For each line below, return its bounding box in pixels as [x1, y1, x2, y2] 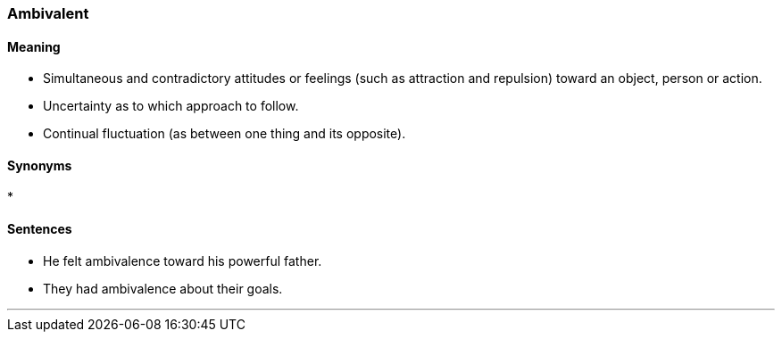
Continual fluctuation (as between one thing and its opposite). [43, 126, 406, 142]
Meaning [7, 38, 61, 54]
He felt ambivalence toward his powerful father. [43, 252, 322, 269]
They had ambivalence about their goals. [43, 280, 283, 296]
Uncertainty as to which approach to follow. [43, 98, 299, 114]
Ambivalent [7, 4, 89, 22]
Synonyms [7, 157, 72, 173]
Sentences [7, 221, 72, 237]
